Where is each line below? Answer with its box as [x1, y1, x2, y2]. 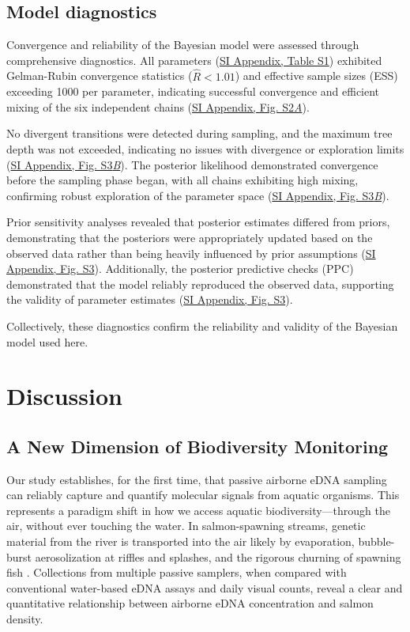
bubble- [358, 533, 395, 550]
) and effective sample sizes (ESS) [235, 67, 398, 84]
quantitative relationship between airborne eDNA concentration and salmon [6, 595, 374, 611]
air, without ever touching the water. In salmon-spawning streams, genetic [6, 517, 366, 534]
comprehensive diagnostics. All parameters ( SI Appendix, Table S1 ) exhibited [6, 51, 382, 68]
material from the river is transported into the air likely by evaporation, [6, 533, 355, 550]
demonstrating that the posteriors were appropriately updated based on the [6, 229, 373, 245]
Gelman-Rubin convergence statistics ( [6, 67, 193, 84]
